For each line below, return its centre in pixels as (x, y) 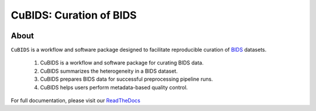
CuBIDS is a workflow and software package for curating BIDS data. (122, 63)
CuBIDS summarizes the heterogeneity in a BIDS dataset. (109, 71)
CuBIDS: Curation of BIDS (74, 15)
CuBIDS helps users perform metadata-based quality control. (114, 87)
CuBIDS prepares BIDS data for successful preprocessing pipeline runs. (126, 79)
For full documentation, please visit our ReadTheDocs (75, 101)
